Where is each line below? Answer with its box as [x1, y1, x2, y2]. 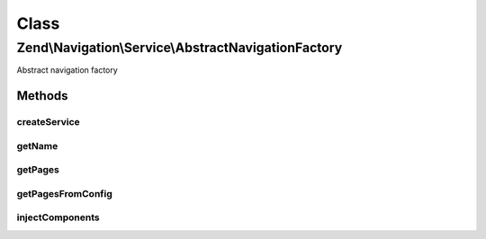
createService [16, 116, 80, 128]
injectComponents [16, 211, 100, 224]
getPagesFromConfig [16, 187, 112, 199]
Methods [16, 88, 68, 103]
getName [16, 139, 58, 152]
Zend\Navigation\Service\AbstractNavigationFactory [16, 40, 343, 56]
